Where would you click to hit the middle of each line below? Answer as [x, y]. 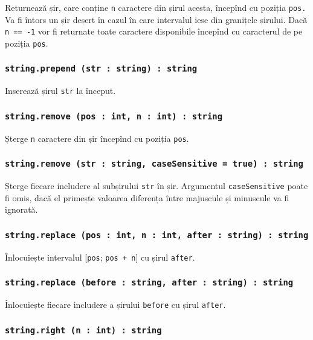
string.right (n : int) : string [83, 330]
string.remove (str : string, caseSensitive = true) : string [154, 164]
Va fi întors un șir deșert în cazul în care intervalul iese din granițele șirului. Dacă [156, 19]
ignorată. [21, 209]
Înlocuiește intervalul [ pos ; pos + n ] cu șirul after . [100, 257]
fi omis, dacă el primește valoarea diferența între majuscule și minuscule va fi [147, 197]
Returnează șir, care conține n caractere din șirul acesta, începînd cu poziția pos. [156, 7]
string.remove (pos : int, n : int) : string [114, 116]
